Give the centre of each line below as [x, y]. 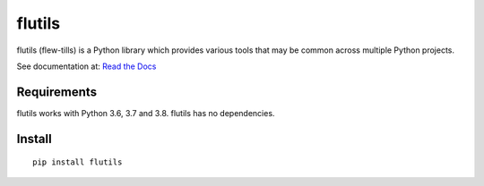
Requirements [57, 92]
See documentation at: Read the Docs [86, 66]
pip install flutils [78, 162]
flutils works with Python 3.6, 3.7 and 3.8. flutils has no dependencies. [146, 113]
